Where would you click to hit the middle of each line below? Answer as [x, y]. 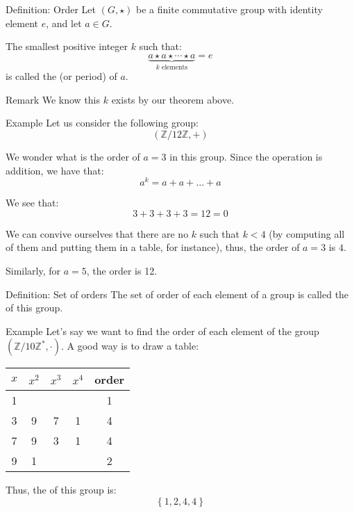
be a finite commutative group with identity [229, 9]
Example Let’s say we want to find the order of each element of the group [162, 331]
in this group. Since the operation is [246, 156]
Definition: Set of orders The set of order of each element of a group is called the [177, 294]
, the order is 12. [122, 271]
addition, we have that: [55, 170]
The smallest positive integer [67, 46]
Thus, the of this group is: [61, 490]
